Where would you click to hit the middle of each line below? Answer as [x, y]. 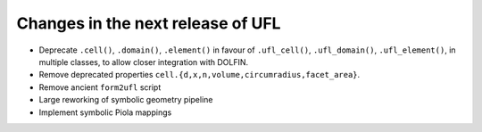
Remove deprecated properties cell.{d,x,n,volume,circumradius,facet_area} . [199, 75]
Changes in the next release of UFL [149, 23]
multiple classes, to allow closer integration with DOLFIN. [144, 62]
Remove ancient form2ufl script [100, 87]
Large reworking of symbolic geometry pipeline [126, 100]
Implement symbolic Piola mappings [105, 112]
